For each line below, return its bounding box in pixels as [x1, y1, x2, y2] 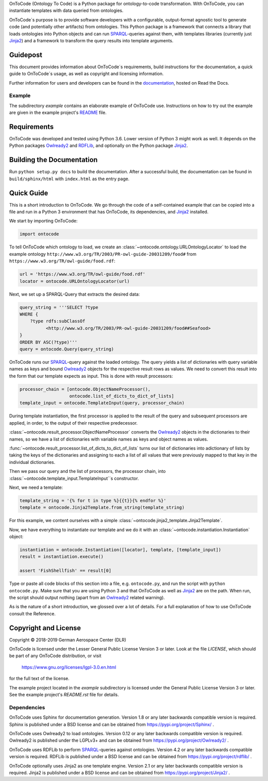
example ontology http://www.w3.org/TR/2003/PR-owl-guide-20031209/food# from [9, 251, 197, 257]
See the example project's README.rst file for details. [9, 692, 119, 698]
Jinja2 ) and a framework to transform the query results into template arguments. [9, 37, 174, 43]
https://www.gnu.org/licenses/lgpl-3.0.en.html [21, 664, 117, 670]
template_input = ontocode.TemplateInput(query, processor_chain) [19, 400, 185, 406]
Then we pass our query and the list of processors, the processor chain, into [9, 468, 166, 474]
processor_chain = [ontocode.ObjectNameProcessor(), [19, 386, 151, 392]
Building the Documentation [9, 156, 98, 164]
